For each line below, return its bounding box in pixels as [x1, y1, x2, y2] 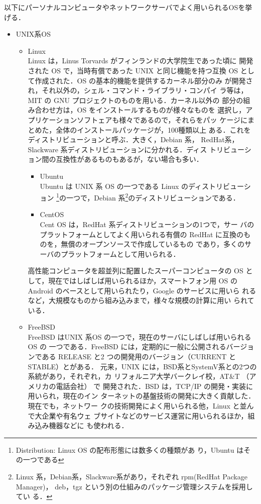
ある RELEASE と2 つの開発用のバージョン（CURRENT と [42, 351, 236, 362]
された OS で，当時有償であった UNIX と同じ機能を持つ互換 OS [28, 65, 238, 75]
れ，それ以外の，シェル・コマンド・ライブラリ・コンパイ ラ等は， [28, 85, 248, 95]
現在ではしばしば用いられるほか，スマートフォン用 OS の [48, 275, 237, 285]
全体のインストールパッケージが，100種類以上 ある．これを [56, 124, 251, 135]
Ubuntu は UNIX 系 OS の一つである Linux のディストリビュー [40, 180, 244, 191]
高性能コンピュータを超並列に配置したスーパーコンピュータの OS [28, 265, 243, 276]
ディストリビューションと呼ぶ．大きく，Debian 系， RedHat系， [28, 134, 239, 145]
